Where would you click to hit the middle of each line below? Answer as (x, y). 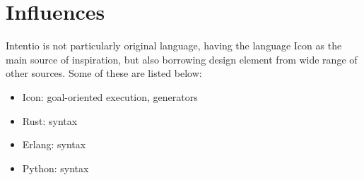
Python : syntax (55, 168)
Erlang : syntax (54, 144)
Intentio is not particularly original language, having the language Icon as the (174, 46)
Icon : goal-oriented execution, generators (110, 96)
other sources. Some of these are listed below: (104, 73)
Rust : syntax (50, 120)
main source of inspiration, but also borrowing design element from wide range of (182, 59)
